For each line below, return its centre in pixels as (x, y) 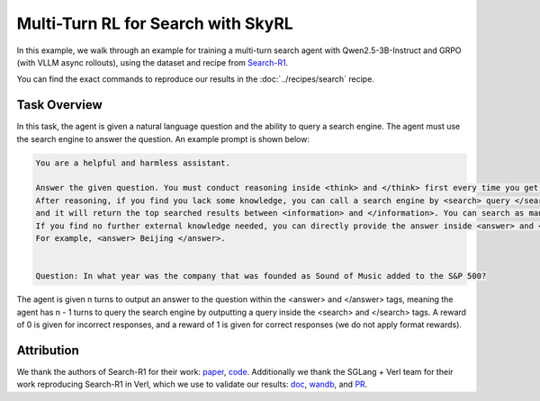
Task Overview (59, 105)
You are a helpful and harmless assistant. (133, 163)
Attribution (48, 350)
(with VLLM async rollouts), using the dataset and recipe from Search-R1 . (153, 62)
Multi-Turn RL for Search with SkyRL (155, 23)
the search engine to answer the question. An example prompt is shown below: (163, 138)
